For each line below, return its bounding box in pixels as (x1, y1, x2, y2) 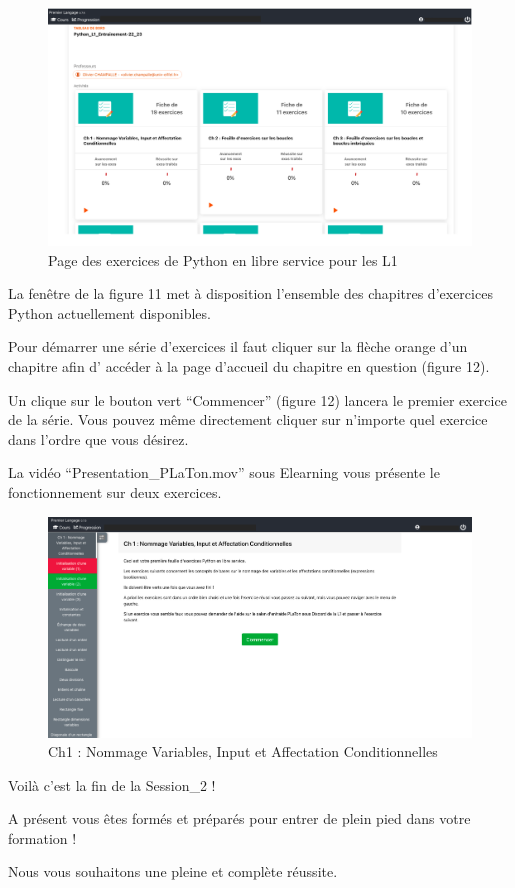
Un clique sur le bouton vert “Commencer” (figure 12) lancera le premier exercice (8, 389, 507, 410)
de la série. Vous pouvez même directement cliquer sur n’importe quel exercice (8, 409, 488, 430)
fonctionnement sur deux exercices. (8, 482, 222, 503)
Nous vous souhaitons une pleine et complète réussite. (8, 861, 338, 882)
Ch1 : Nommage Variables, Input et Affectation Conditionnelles (48, 741, 438, 762)
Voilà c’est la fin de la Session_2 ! (8, 774, 216, 795)
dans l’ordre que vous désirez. (8, 428, 189, 449)
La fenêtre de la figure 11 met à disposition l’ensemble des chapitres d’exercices (8, 283, 493, 304)
